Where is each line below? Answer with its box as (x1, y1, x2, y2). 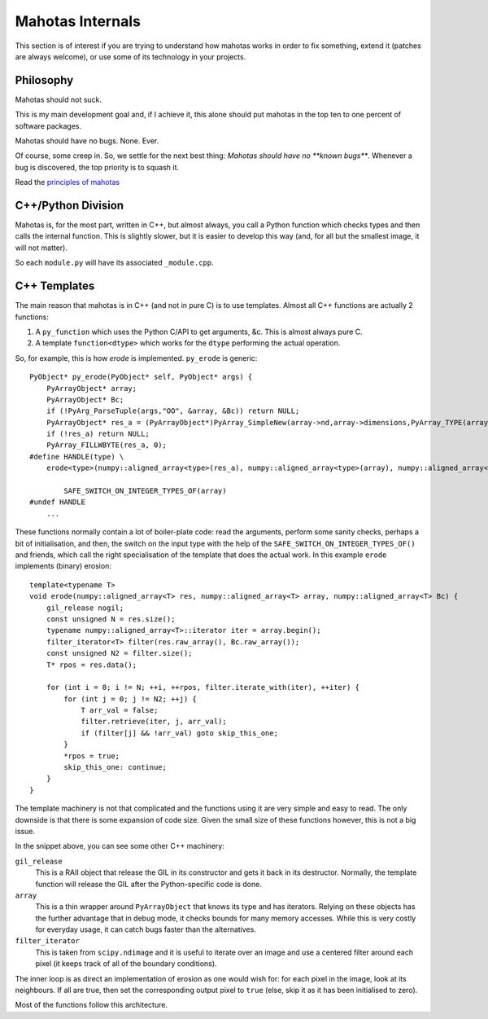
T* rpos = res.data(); (46, 660, 137, 670)
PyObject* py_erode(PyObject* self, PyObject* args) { (29, 372, 253, 382)
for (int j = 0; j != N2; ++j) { (63, 694, 197, 704)
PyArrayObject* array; (46, 384, 137, 393)
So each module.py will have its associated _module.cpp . (15, 257, 215, 268)
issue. (15, 826, 36, 836)
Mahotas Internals (15, 12, 142, 30)
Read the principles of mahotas (15, 178, 120, 187)
